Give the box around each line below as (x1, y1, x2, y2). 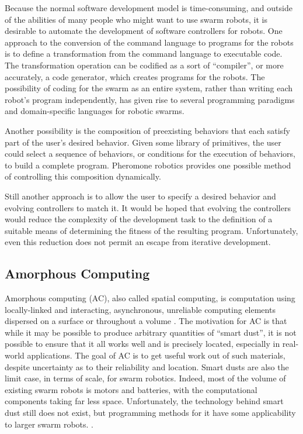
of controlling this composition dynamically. (5, 170, 161, 182)
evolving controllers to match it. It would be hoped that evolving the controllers (5, 201, 291, 213)
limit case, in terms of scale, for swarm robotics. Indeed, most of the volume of (5, 372, 286, 384)
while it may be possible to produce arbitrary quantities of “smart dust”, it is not (5, 326, 297, 338)
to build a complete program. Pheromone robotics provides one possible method (5, 159, 291, 171)
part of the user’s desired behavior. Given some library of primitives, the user (5, 136, 281, 148)
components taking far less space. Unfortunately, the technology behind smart (5, 395, 284, 407)
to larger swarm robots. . (5, 418, 93, 430)
